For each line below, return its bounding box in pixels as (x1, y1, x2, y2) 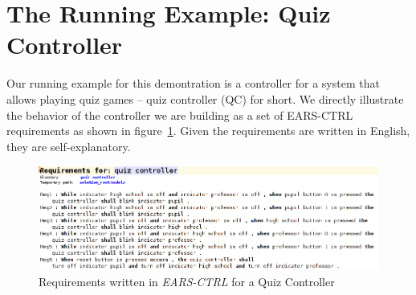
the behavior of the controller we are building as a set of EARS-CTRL (6, 106, 353, 123)
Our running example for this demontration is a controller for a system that (6, 75, 380, 92)
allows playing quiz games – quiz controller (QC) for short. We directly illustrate (6, 90, 404, 107)
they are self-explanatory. (6, 137, 131, 154)
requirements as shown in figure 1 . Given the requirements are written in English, (6, 122, 410, 139)
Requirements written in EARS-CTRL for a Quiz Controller (39, 273, 335, 290)
